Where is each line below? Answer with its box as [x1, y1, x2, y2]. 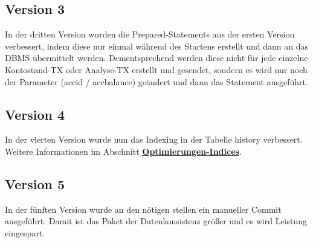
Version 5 [5, 174, 65, 193]
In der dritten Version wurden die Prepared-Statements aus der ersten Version [5, 28, 295, 40]
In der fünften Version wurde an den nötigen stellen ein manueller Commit [5, 202, 282, 215]
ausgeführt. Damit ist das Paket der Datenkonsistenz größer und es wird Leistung [5, 215, 308, 227]
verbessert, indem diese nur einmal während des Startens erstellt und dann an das [5, 39, 309, 52]
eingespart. [5, 226, 45, 239]
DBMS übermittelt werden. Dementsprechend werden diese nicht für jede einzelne [5, 51, 308, 64]
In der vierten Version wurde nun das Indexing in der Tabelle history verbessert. [5, 133, 303, 146]
